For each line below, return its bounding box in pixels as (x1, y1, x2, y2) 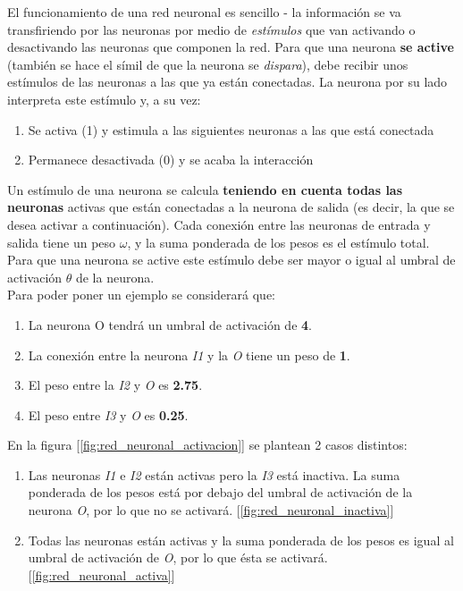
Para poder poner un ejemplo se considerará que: (7, 285, 276, 304)
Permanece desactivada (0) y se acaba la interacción (28, 150, 314, 169)
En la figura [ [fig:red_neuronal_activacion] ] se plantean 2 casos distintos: (7, 435, 408, 454)
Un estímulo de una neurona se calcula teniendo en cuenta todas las (7, 180, 403, 198)
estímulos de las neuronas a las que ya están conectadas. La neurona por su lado (7, 72, 448, 91)
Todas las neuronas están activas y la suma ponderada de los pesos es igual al (28, 530, 454, 549)
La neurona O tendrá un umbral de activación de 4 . (28, 315, 312, 333)
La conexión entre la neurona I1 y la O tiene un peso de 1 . (28, 345, 350, 364)
